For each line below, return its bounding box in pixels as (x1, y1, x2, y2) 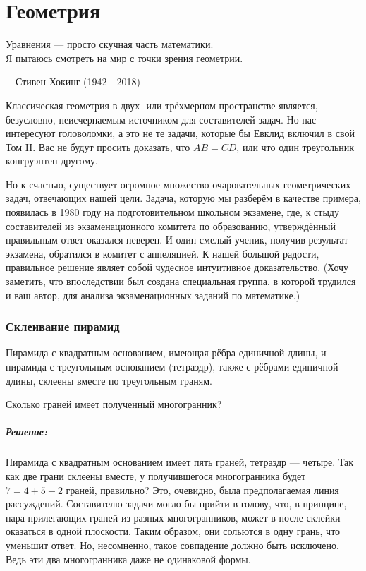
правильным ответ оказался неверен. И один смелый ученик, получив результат (6, 232, 348, 247)
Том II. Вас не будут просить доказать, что (6, 139, 190, 154)
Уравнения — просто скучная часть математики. (6, 37, 214, 52)
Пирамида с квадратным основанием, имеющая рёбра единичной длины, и (6, 345, 327, 360)
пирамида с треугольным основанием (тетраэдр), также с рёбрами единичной (6, 359, 338, 374)
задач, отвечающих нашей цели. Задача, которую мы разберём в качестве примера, (6, 191, 361, 205)
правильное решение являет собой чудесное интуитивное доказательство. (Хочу (6, 260, 349, 275)
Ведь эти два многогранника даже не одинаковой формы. (6, 551, 251, 566)
